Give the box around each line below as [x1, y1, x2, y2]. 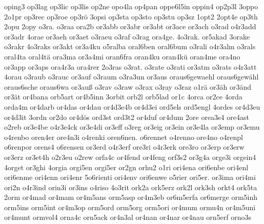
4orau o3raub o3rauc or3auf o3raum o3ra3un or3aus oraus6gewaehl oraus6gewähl [4, 71, 259, 82]
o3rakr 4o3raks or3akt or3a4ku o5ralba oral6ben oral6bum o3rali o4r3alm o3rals [4, 41, 256, 52]
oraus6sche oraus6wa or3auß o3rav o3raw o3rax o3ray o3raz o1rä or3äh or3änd [4, 81, 252, 92]
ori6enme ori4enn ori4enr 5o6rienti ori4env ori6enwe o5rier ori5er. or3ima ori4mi [4, 172, 256, 182]
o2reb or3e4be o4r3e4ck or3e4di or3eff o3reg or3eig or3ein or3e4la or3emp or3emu [4, 121, 260, 132]
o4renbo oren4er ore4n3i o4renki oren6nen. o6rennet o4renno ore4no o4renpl [4, 131, 243, 142]
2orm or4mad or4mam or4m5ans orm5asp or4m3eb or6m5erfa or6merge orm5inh [4, 192, 258, 202]
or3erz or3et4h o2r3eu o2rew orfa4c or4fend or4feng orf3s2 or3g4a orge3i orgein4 [4, 151, 256, 162]
